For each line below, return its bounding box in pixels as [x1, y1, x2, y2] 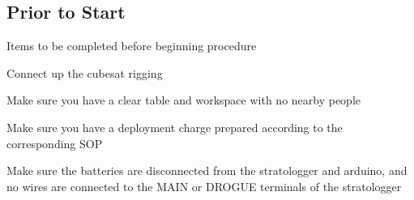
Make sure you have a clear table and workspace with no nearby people [6, 91, 361, 109]
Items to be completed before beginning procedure [6, 37, 257, 54]
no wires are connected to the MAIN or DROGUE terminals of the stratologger [6, 177, 402, 194]
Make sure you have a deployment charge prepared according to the [6, 118, 343, 135]
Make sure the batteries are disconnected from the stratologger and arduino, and [6, 162, 408, 179]
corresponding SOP [6, 134, 103, 151]
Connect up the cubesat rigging [6, 64, 163, 81]
